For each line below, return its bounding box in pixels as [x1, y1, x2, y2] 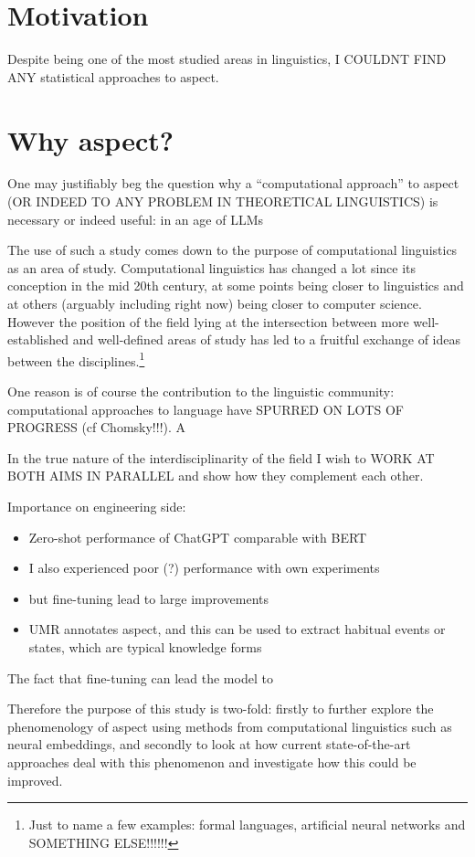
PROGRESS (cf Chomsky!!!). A [7, 418, 186, 437]
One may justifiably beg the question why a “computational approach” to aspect [7, 174, 459, 193]
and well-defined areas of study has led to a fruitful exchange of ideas [72, 330, 460, 349]
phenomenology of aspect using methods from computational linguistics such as [7, 716, 452, 735]
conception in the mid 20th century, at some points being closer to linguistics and [7, 276, 464, 295]
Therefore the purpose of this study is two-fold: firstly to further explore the [7, 699, 434, 718]
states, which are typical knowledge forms [28, 637, 262, 656]
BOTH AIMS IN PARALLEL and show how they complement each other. [7, 466, 424, 485]
